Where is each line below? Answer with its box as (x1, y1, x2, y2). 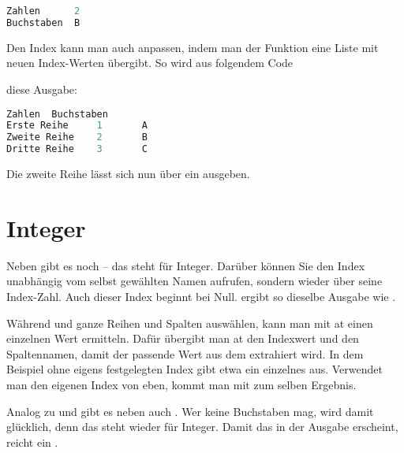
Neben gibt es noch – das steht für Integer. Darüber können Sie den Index (6, 257, 365, 273)
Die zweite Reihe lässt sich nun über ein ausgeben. (6, 165, 250, 182)
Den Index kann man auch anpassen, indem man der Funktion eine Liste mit (6, 39, 379, 55)
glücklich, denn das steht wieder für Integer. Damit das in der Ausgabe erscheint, (6, 418, 398, 435)
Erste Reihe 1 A (6, 120, 148, 132)
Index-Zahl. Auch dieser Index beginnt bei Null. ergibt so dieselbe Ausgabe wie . (6, 288, 396, 304)
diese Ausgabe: (6, 80, 77, 97)
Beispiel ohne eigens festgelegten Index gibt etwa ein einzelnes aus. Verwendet (6, 361, 383, 377)
